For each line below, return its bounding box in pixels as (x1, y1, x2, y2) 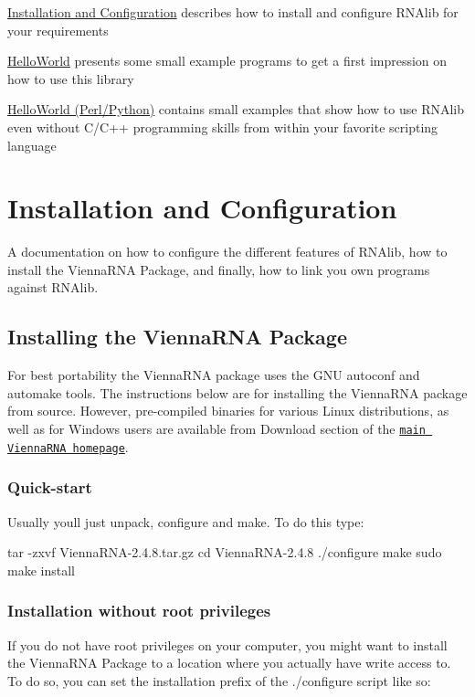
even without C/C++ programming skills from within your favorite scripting (7, 117, 438, 136)
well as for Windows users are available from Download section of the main (7, 419, 426, 438)
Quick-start (7, 476, 92, 499)
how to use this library (7, 69, 134, 88)
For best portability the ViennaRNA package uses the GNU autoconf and (7, 365, 420, 385)
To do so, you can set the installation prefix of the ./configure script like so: (7, 671, 431, 690)
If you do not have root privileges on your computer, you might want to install (7, 635, 448, 654)
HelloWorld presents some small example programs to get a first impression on (7, 51, 448, 70)
